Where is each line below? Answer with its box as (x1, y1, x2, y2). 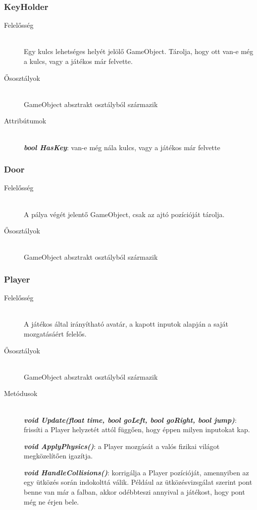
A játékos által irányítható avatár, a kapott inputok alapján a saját (24, 319, 228, 329)
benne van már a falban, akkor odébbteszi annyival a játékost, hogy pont (24, 487, 245, 497)
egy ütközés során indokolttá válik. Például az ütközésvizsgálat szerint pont (24, 477, 253, 487)
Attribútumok (4, 115, 47, 126)
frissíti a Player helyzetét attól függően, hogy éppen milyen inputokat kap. (24, 424, 250, 435)
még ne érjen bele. (24, 496, 79, 507)
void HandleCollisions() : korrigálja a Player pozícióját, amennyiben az (24, 467, 249, 477)
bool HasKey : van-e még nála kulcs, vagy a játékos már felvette (24, 142, 220, 152)
